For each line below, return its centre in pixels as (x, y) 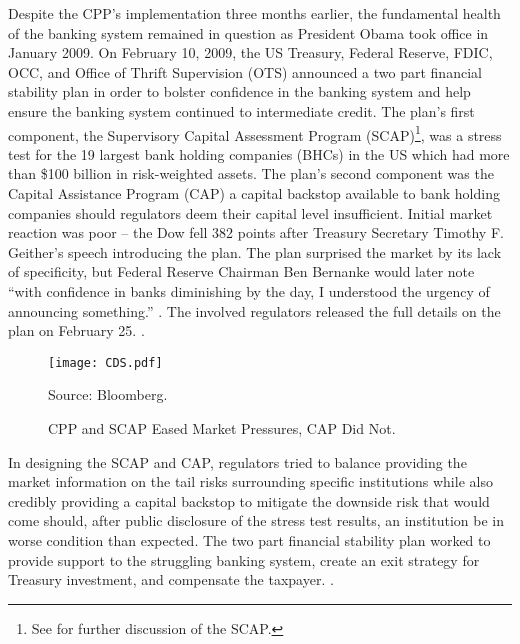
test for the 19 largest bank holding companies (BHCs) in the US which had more (259, 153)
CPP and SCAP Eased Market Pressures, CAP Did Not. (222, 428)
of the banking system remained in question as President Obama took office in (248, 32)
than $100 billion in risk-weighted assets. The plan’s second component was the (251, 173)
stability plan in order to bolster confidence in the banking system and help (239, 91)
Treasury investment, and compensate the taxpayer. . (171, 579)
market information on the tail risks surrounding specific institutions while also (250, 481)
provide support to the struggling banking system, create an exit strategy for (244, 559)
